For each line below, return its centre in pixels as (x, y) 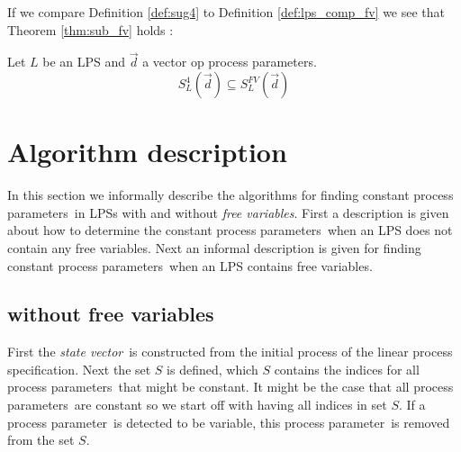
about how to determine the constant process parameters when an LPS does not (230, 230)
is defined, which (212, 369)
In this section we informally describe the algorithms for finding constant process (230, 195)
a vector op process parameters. (230, 62)
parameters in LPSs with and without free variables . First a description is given (228, 212)
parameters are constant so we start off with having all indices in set (197, 405)
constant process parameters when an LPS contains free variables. (190, 265)
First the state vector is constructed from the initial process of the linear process (230, 352)
